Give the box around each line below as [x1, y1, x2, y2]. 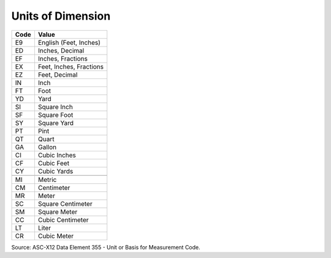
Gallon [37, 143, 57, 151]
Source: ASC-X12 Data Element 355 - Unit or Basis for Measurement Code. [11, 243, 200, 251]
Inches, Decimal [37, 46, 85, 55]
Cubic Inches [37, 151, 77, 159]
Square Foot [37, 110, 74, 119]
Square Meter [37, 207, 78, 216]
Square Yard [37, 118, 74, 127]
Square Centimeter [37, 199, 93, 208]
